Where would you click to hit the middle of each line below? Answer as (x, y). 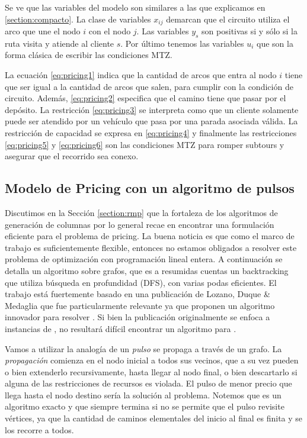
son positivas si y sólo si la (250, 31)
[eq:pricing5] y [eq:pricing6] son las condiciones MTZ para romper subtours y (145, 144)
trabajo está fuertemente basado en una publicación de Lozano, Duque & (137, 294)
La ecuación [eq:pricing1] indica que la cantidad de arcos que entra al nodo (141, 75)
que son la (275, 43)
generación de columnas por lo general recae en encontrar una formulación (140, 224)
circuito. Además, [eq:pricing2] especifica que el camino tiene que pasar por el (145, 98)
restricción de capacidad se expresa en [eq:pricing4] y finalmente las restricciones (151, 133)
